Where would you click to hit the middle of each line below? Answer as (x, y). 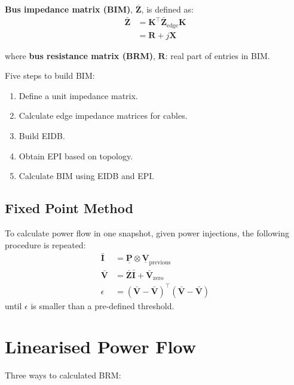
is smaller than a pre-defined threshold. (102, 305)
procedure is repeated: (45, 244)
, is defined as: (167, 9)
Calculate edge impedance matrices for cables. (103, 115)
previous (160, 263)
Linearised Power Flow (101, 346)
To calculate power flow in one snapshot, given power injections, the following (147, 232)
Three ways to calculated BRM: (63, 375)
